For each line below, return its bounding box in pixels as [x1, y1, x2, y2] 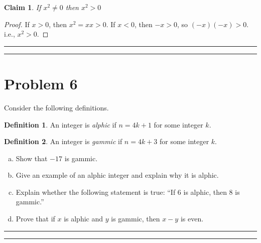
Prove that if [16, 213, 55, 224]
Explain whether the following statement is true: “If [16, 186, 176, 197]
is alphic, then [183, 186, 227, 197]
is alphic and [64, 213, 103, 224]
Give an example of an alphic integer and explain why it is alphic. [16, 170, 219, 180]
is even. [180, 213, 204, 224]
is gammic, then [111, 213, 160, 224]
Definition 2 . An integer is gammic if [4, 136, 122, 147]
